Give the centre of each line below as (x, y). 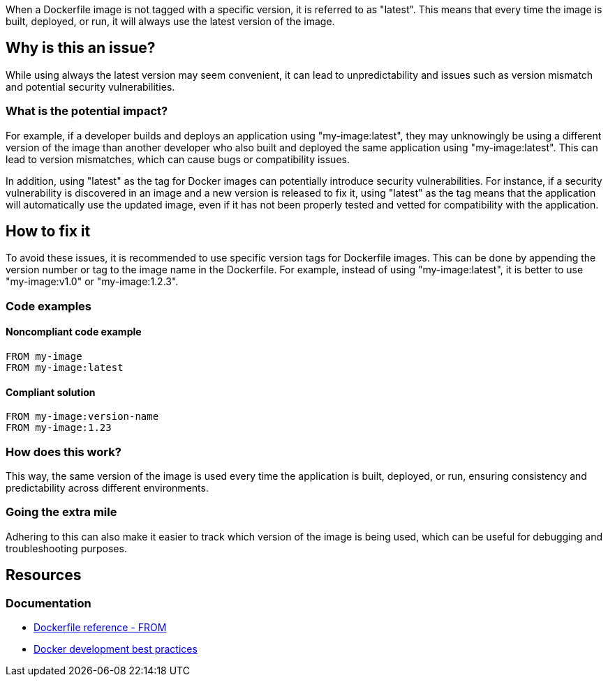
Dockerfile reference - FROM (100, 627)
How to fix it (48, 232)
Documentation (49, 603)
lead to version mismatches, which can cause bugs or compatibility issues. (178, 159)
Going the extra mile (61, 512)
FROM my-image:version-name (82, 417)
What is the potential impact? (87, 111)
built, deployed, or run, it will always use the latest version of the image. (170, 21)
